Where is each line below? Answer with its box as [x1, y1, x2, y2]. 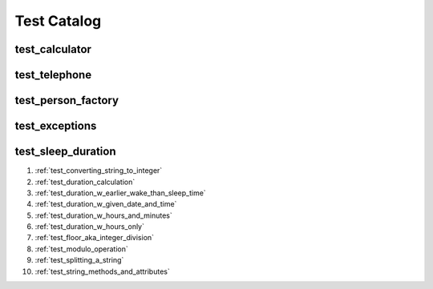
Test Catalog [14, 12, 102, 30]
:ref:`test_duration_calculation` [34, 177, 136, 187]
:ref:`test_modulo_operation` [34, 244, 128, 254]
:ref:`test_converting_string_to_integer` [34, 166, 163, 175]
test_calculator [14, 42, 92, 56]
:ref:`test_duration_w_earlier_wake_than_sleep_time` [34, 188, 206, 198]
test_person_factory [14, 94, 119, 107]
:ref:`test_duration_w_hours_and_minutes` [34, 211, 172, 220]
